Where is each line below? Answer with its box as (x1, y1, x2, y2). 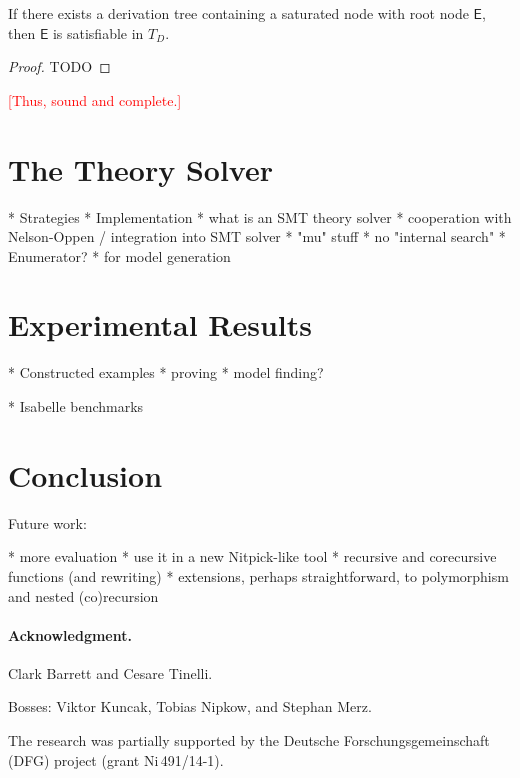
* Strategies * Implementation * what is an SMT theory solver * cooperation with (8, 206, 512, 227)
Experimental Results (8, 304, 312, 345)
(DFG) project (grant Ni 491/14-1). (8, 749, 224, 770)
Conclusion (8, 454, 163, 495)
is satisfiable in (52, 22, 144, 43)
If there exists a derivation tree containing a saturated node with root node (8, 3, 469, 23)
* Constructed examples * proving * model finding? (8, 362, 324, 383)
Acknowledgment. (8, 624, 132, 645)
